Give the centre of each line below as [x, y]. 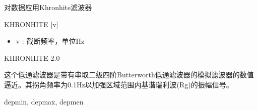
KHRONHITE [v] [31, 24]
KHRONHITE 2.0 [32, 58]
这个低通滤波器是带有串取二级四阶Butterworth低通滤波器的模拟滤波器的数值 [129, 75]
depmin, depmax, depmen [44, 101]
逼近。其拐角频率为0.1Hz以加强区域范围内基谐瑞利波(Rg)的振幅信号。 [119, 84]
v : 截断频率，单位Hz [50, 41]
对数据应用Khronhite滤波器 [48, 7]
